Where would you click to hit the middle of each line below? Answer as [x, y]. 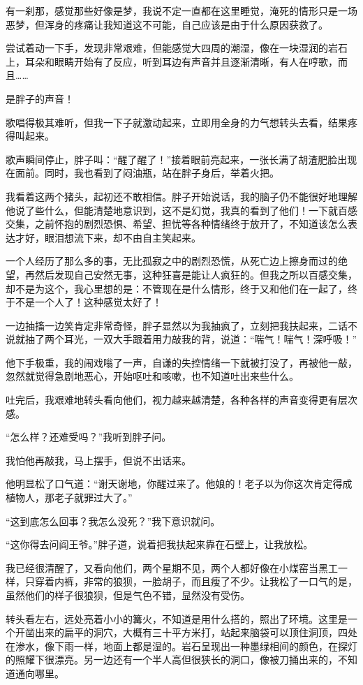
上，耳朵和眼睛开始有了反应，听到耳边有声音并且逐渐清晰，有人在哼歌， [172, 61]
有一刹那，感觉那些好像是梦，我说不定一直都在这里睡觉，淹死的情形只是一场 [181, 10]
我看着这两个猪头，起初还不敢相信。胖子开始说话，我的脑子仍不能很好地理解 [181, 196]
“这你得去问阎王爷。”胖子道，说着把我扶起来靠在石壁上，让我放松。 [160, 544]
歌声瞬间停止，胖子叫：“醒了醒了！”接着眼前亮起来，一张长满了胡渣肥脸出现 [181, 159]
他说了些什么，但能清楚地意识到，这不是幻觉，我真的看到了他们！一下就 [172, 210]
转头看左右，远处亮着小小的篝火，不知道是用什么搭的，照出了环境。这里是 [177, 618]
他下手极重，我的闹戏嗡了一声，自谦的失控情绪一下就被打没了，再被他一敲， [181, 362]
